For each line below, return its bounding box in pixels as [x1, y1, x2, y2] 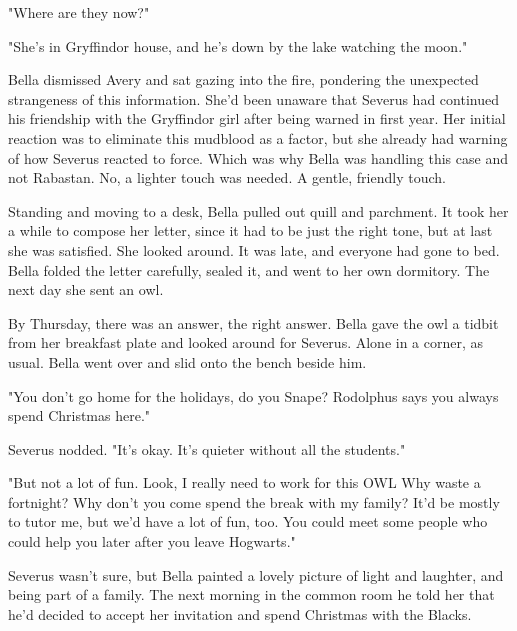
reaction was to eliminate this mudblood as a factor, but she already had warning [8, 127, 508, 148]
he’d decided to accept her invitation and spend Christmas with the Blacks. [8, 603, 472, 624]
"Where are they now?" [8, 2, 150, 22]
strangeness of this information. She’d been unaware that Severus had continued [8, 88, 499, 109]
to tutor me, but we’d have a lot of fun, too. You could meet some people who [8, 511, 488, 532]
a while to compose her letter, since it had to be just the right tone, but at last [8, 220, 493, 241]
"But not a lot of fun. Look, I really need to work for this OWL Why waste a [8, 472, 481, 493]
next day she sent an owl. [8, 279, 164, 300]
